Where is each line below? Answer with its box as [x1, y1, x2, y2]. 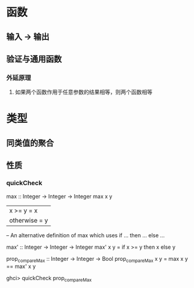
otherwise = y [9, 216, 48, 224]
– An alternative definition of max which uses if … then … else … [6, 231, 165, 239]
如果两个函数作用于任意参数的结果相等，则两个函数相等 [14, 88, 152, 96]
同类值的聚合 [6, 137, 54, 148]
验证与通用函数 [6, 54, 62, 64]
